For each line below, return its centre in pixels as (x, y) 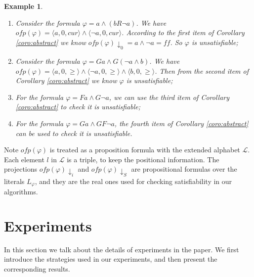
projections (21, 169)
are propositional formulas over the (184, 169)
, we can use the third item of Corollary (169, 97)
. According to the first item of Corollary (183, 32)
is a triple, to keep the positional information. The (143, 159)
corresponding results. (37, 269)
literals (14, 181)
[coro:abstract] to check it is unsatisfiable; (78, 107)
